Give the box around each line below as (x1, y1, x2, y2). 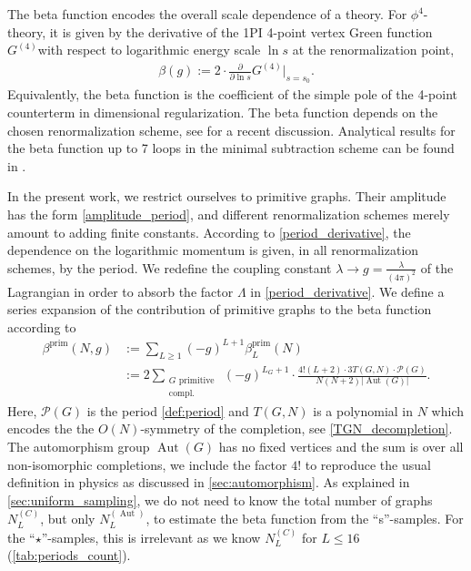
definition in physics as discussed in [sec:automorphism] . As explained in (7, 473, 410, 492)
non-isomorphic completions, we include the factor (7, 454, 287, 474)
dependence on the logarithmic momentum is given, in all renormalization (7, 240, 419, 260)
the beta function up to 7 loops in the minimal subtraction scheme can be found (7, 138, 455, 158)
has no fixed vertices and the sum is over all (218, 437, 464, 455)
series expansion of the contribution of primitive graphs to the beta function (7, 300, 432, 319)
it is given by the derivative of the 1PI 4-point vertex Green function (49, 22, 433, 41)
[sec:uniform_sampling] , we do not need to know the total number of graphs (7, 490, 433, 509)
